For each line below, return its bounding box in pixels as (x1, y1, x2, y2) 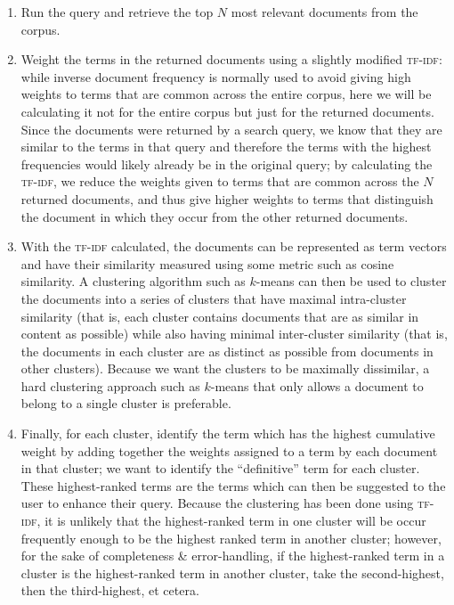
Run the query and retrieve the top (20, 3, 214, 20)
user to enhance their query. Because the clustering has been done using (20, 494, 414, 512)
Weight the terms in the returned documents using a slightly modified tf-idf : (20, 50, 442, 69)
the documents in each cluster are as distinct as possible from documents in (20, 341, 434, 360)
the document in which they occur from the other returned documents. (20, 207, 409, 225)
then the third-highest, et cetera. (20, 581, 199, 600)
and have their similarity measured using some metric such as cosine (20, 254, 394, 273)
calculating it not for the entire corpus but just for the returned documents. (20, 102, 434, 120)
